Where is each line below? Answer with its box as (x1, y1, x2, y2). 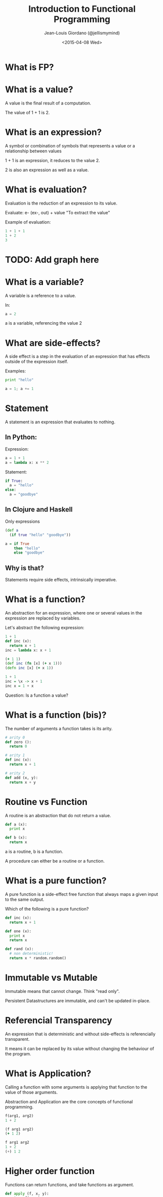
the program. (5, 1051, 31, 1056)
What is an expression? (5, 127, 102, 138)
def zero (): (5, 740, 32, 744)
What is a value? (5, 84, 73, 95)
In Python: (5, 433, 38, 441)
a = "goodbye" (9, 492, 38, 497)
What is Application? (5, 1068, 92, 1079)
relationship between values (5, 148, 62, 154)
